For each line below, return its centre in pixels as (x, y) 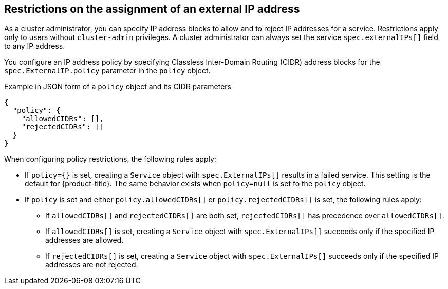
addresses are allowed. (85, 240)
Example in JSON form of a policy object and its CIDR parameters (118, 87)
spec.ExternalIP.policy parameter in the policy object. (107, 71)
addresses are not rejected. (92, 265)
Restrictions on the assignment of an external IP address (152, 9)
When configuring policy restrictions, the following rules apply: (110, 159)
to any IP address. (35, 46)
